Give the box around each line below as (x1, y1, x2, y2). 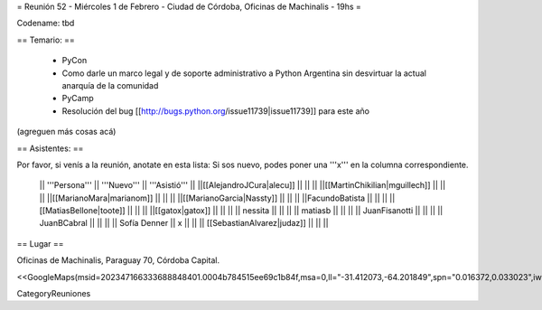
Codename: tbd (16, 18, 75, 29)
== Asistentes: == (16, 143, 84, 154)
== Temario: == (16, 34, 76, 45)
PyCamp (61, 93, 94, 104)
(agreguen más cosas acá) (16, 127, 117, 137)
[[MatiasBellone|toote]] (39, 205, 126, 216)
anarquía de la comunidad (61, 80, 159, 90)
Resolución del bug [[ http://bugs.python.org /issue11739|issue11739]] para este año (61, 105, 370, 117)
